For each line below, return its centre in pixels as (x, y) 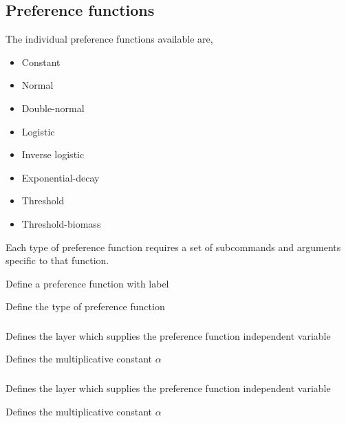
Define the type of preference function (85, 306)
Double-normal (53, 108)
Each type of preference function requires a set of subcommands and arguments (173, 247)
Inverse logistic (53, 154)
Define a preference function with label (87, 283)
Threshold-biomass (61, 223)
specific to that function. (57, 260)
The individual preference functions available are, (109, 39)
